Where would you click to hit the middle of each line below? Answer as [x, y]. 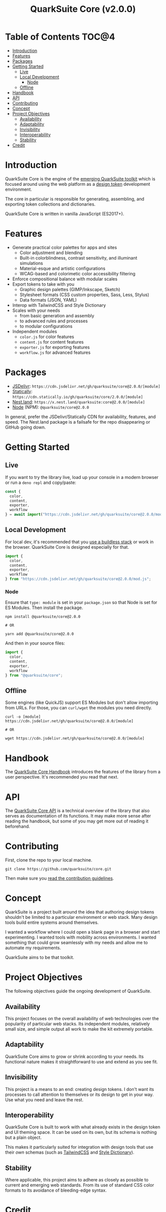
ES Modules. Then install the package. [44, 608]
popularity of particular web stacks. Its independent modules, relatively [78, 1024]
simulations [31, 263]
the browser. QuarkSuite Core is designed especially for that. [67, 547]
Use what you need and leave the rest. [44, 1100]
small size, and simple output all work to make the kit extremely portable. [79, 1029]
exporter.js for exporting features [55, 347]
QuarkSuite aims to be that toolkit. [40, 957]
